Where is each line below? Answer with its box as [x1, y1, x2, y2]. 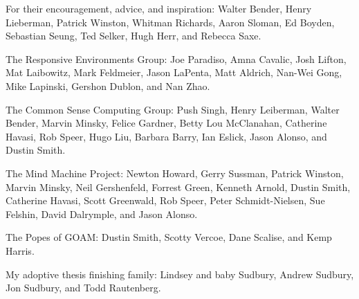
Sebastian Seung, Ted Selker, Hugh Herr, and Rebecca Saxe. [6, 28, 261, 43]
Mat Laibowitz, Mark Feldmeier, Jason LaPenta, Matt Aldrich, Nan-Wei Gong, [6, 65, 342, 80]
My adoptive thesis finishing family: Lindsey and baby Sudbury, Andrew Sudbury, [6, 266, 354, 281]
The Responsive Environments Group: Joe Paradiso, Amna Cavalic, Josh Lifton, [6, 51, 347, 66]
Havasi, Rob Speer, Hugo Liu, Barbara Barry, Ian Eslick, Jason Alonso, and [6, 129, 327, 143]
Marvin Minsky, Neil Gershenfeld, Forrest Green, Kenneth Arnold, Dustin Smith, [6, 179, 351, 194]
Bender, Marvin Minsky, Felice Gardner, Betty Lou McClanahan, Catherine [6, 116, 327, 130]
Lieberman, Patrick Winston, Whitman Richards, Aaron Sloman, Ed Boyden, [6, 15, 335, 29]
